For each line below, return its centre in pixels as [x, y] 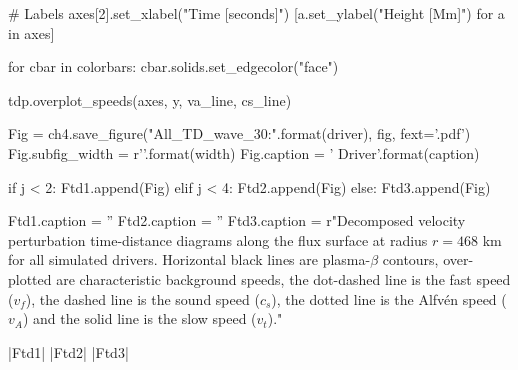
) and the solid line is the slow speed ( [139, 318]
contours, [410, 259]
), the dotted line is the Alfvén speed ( [389, 298]
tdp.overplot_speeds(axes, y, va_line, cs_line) [150, 99]
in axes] [31, 32]
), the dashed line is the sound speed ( [142, 298]
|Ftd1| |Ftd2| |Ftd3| [68, 351]
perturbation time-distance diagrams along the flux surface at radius [218, 239]
